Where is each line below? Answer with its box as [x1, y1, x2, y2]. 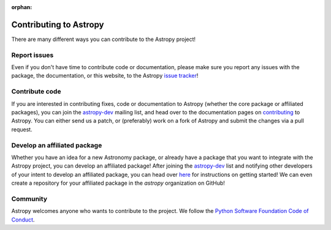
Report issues [11, 51, 54, 59]
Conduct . [11, 216, 35, 223]
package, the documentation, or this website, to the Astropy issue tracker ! [11, 72, 199, 80]
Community [11, 195, 47, 203]
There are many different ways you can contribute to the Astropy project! [11, 35, 196, 43]
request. [11, 125, 33, 133]
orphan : [11, 4, 32, 10]
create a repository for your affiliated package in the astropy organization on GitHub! [11, 179, 225, 187]
